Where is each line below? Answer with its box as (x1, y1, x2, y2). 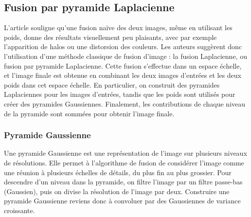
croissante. (4, 205, 35, 215)
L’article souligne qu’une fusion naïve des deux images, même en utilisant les (4, 22, 233, 33)
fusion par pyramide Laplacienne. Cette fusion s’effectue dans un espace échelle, (4, 60, 242, 71)
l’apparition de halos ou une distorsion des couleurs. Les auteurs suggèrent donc (4, 41, 242, 52)
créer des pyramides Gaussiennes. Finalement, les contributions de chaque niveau (4, 98, 246, 108)
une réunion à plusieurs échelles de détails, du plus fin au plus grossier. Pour (4, 167, 232, 177)
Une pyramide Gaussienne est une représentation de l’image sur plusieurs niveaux (4, 148, 247, 158)
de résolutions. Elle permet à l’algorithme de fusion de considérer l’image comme (4, 157, 244, 167)
